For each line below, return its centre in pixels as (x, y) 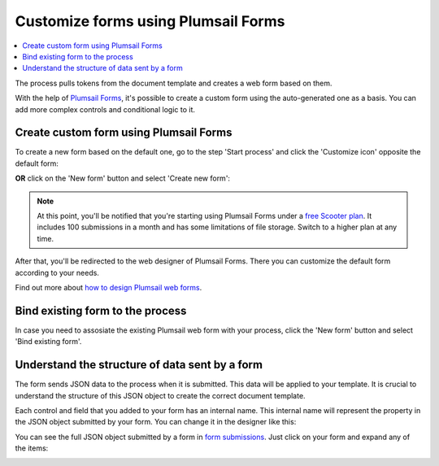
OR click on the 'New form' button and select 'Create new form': (123, 178)
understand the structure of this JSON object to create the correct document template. (160, 395)
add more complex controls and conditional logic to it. (105, 109)
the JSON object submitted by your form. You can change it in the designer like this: (156, 422)
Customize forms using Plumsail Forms (150, 21)
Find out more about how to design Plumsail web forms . (109, 287)
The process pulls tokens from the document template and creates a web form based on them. (174, 83)
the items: (32, 448)
